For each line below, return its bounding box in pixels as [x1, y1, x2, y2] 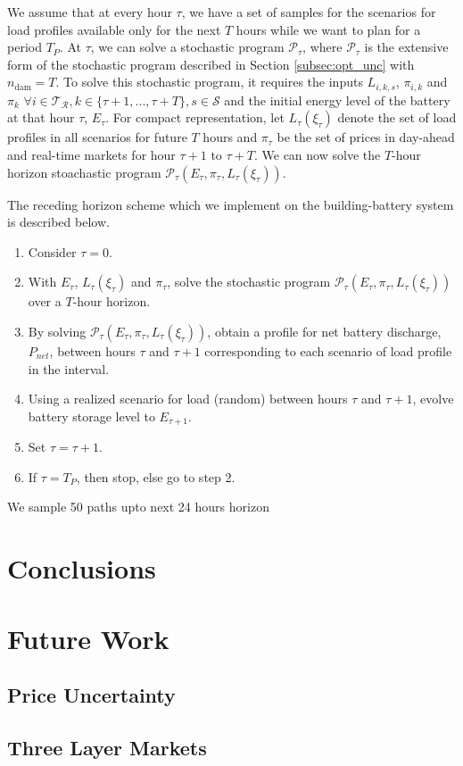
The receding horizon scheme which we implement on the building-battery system [7, 195, 454, 213]
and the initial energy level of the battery [224, 90, 451, 109]
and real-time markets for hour [7, 146, 176, 164]
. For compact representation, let [105, 108, 285, 127]
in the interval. [28, 359, 110, 378]
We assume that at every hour [7, 3, 172, 21]
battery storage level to [28, 406, 155, 425]
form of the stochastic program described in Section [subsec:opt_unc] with [7, 54, 415, 73]
